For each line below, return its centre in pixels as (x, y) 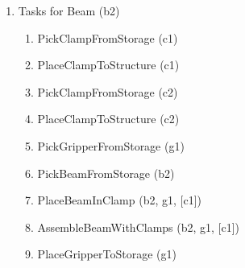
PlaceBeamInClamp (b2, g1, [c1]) (119, 200)
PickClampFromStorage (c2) (108, 91)
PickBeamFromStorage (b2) (106, 173)
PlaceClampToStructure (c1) (108, 65)
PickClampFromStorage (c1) (108, 37)
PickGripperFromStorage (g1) (111, 145)
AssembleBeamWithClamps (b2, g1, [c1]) (139, 227)
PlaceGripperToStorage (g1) (107, 254)
